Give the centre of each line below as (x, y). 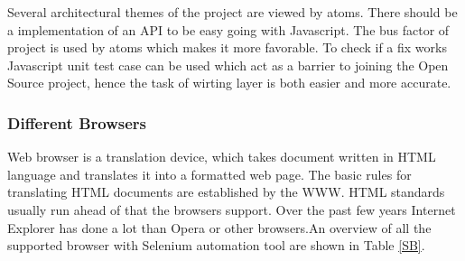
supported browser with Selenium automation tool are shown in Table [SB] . (216, 245)
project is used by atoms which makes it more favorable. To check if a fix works (227, 47)
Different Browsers (77, 122)
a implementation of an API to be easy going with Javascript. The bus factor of (228, 29)
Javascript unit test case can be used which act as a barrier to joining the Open (228, 65)
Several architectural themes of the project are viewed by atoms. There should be (232, 12)
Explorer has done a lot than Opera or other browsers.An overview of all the (219, 227)
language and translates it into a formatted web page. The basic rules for (209, 174)
